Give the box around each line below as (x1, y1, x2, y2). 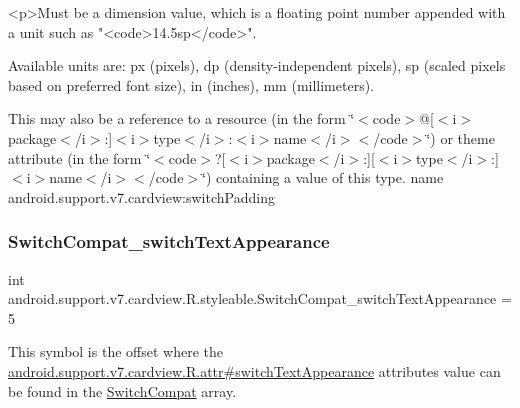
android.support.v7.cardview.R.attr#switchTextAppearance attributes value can (8, 360, 501, 381)
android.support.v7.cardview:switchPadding (8, 186, 275, 207)
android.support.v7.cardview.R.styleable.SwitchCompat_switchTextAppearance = (8, 288, 512, 309)
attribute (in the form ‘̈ (8, 147, 151, 168)
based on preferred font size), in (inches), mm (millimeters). (8, 74, 375, 95)
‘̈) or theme (426, 127, 495, 148)
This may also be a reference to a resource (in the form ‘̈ (8, 108, 355, 129)
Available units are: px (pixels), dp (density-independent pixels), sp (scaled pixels (8, 55, 506, 76)
